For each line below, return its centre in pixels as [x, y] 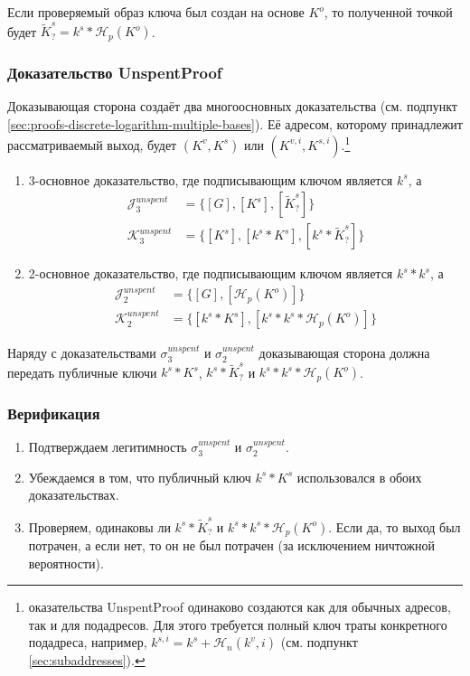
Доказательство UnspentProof [115, 72]
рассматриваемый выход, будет [92, 144]
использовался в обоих [359, 477]
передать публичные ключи [82, 372]
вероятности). [66, 563]
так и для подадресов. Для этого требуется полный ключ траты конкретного [238, 624]
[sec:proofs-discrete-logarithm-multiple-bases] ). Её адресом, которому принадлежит [235, 123]
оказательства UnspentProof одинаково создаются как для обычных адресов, [240, 607]
